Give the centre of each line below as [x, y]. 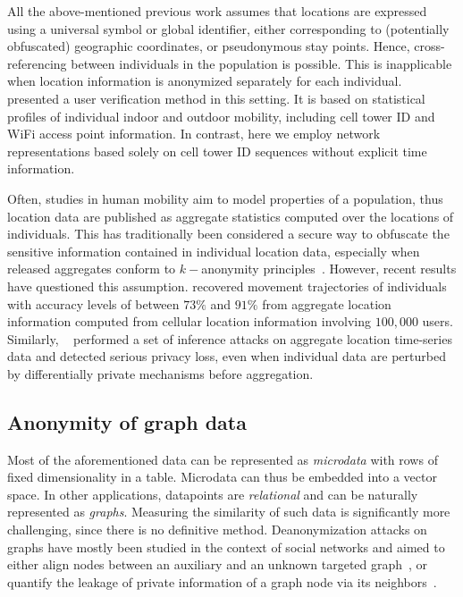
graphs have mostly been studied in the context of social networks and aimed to [226, 547]
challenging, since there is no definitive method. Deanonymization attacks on [217, 530]
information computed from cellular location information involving [189, 321]
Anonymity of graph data [127, 421]
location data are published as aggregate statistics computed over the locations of [231, 216]
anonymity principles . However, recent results [329, 269]
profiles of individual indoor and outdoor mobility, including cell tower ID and [221, 116]
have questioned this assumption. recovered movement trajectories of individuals [227, 286]
